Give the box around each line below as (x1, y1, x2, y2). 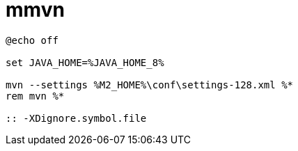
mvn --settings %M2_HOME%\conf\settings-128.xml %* (6, 79, 294, 90)
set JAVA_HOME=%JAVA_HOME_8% (6, 56, 164, 68)
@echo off (6, 34, 58, 46)
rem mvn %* (6, 90, 65, 102)
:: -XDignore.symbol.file (6, 112, 147, 124)
